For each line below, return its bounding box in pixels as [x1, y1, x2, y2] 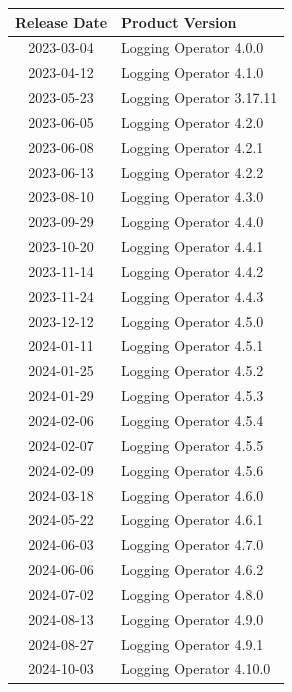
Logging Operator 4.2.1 [121, 136, 264, 157]
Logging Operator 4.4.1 [121, 236, 264, 257]
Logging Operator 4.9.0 [121, 608, 264, 629]
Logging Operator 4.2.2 [121, 161, 264, 182]
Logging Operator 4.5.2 [121, 360, 264, 381]
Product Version [121, 11, 237, 32]
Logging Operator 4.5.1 [121, 335, 264, 356]
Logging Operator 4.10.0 [121, 658, 271, 679]
